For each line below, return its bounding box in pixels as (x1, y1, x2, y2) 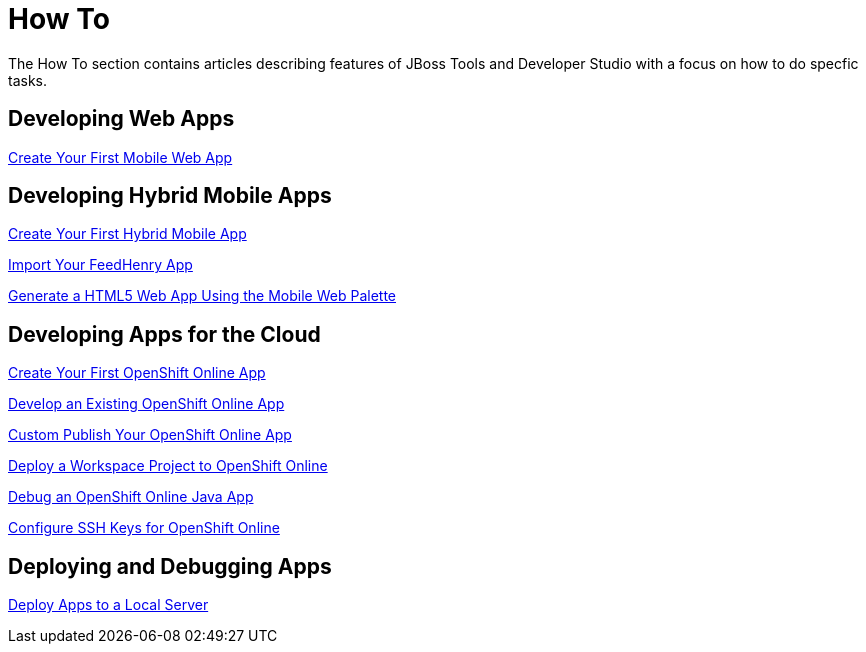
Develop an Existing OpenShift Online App (8, 395, 285, 413)
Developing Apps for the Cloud (8, 321, 321, 347)
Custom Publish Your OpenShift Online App (8, 426, 292, 444)
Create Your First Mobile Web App (8, 148, 233, 166)
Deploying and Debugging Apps (8, 553, 332, 579)
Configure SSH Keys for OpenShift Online (8, 519, 280, 537)
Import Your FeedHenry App (8, 256, 193, 274)
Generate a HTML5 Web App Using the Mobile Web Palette (8, 287, 397, 305)
